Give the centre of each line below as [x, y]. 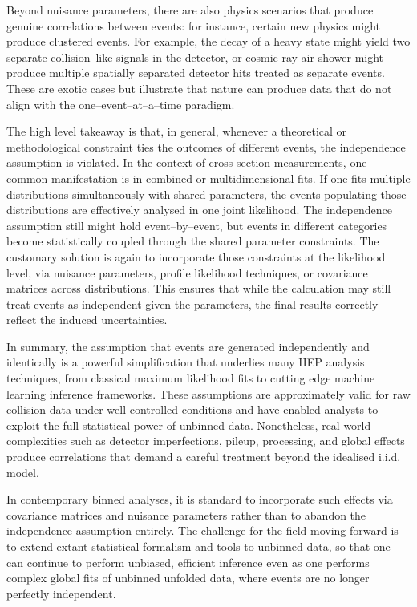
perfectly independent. [61, 593]
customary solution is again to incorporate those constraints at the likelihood [196, 256]
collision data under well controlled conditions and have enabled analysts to [192, 409]
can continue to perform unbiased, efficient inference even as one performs [188, 562]
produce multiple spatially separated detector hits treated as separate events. [196, 73]
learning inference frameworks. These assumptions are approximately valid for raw [208, 393]
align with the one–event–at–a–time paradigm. [121, 104]
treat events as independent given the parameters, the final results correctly [192, 303]
